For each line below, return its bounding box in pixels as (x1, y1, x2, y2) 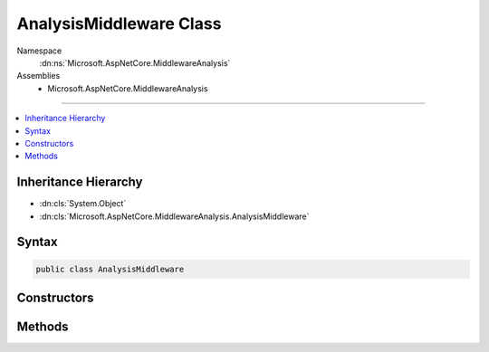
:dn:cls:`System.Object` (39, 198, 127, 209)
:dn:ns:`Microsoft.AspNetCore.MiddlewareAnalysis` (39, 57, 231, 68)
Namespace (16, 45, 62, 56)
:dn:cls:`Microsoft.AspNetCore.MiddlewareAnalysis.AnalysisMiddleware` (39, 211, 310, 222)
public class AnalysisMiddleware (35, 263, 185, 274)
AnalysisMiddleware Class (16, 14, 222, 33)
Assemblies (16, 71, 61, 81)
